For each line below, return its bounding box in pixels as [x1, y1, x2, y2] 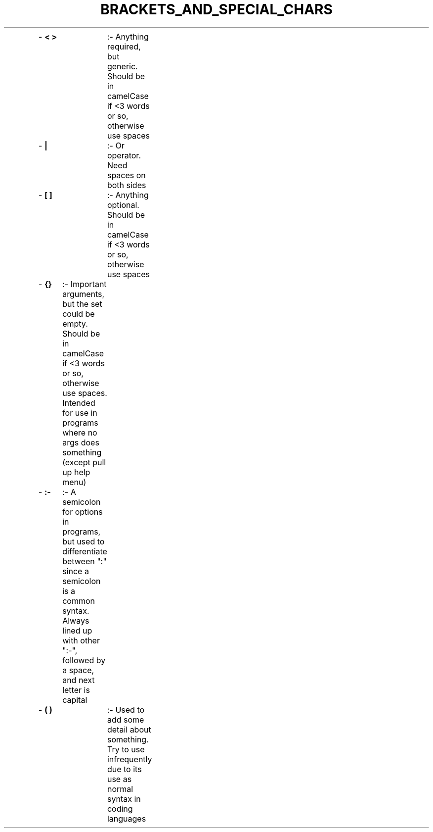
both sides [107, 180, 146, 190]
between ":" [62, 556, 107, 566]
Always [62, 615, 89, 626]
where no [62, 427, 97, 438]
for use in [62, 407, 97, 418]
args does [62, 437, 99, 447]
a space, [62, 665, 94, 675]
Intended [62, 397, 95, 408]
